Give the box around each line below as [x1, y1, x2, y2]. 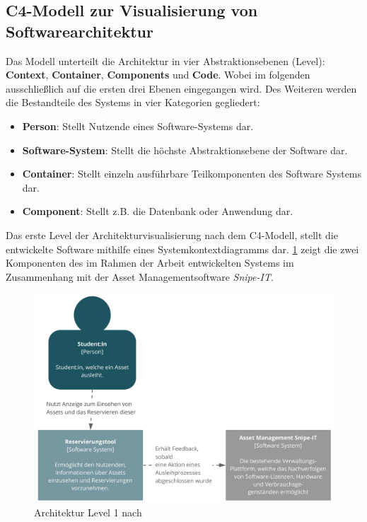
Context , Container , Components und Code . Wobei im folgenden [6, 67, 310, 82]
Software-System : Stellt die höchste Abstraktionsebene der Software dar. [22, 142, 348, 157]
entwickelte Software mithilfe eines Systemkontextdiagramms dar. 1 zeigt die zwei [6, 241, 359, 256]
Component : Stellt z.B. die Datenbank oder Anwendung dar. [22, 204, 293, 219]
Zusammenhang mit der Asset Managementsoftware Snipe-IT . [6, 269, 274, 284]
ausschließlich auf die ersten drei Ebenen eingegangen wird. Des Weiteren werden [6, 81, 357, 95]
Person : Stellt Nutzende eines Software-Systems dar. [22, 118, 254, 133]
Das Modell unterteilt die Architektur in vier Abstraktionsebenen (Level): [6, 53, 325, 68]
